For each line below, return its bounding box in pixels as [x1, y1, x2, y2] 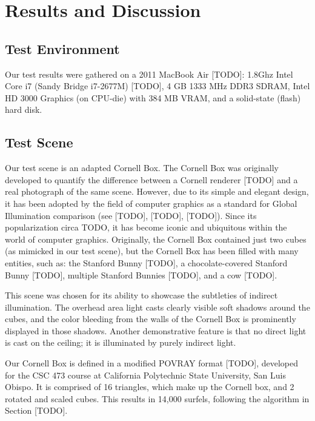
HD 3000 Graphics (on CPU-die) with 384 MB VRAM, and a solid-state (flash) [5, 91, 301, 104]
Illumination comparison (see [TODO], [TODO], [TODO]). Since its [5, 209, 257, 221]
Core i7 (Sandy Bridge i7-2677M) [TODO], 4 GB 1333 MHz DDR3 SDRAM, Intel [5, 79, 310, 92]
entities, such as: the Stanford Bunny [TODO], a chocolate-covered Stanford [5, 256, 288, 269]
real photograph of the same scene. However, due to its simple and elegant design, [5, 185, 309, 198]
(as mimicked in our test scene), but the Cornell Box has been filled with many [5, 244, 299, 257]
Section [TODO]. [5, 404, 68, 417]
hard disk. [5, 103, 42, 116]
